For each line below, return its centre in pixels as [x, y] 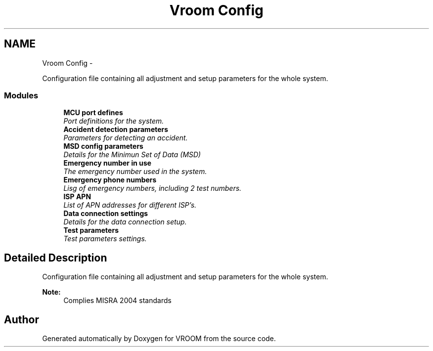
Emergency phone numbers [110, 180]
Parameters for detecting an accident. [126, 138]
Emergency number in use [108, 163]
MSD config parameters [103, 146]
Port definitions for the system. [114, 121]
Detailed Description [56, 258]
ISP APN [77, 197]
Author [22, 319]
